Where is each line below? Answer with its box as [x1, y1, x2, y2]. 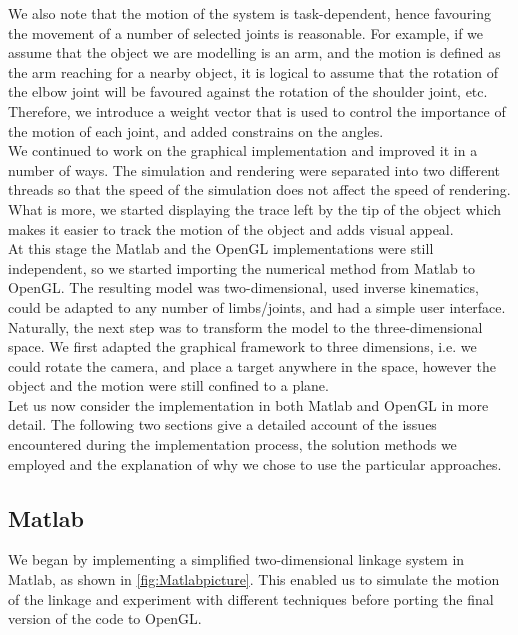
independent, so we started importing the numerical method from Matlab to [8, 257, 475, 278]
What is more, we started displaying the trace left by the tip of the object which [8, 198, 502, 219]
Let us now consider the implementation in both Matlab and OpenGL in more [8, 394, 489, 415]
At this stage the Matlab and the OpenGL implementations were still [8, 238, 434, 259]
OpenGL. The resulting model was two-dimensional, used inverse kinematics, [8, 277, 479, 298]
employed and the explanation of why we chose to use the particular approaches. [8, 453, 502, 474]
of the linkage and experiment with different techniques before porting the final [8, 588, 494, 609]
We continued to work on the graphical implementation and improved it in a [8, 140, 478, 161]
